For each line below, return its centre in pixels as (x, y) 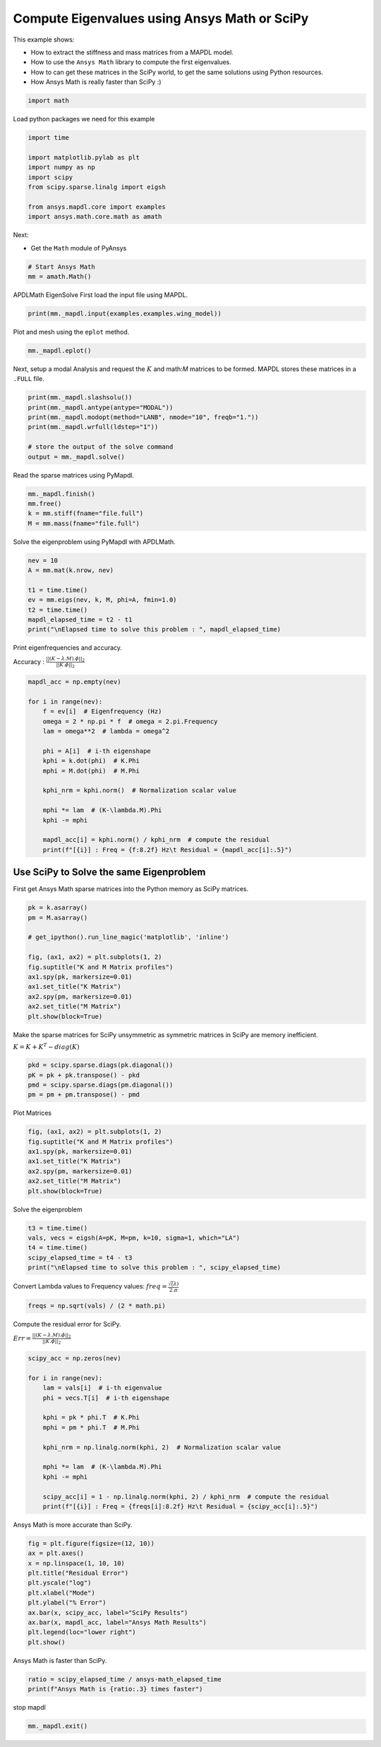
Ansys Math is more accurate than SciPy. (73, 1525)
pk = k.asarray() (58, 908)
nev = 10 (43, 560)
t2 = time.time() (58, 610)
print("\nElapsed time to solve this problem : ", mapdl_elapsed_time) (155, 629)
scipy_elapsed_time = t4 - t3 (80, 1257)
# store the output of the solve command (101, 447)
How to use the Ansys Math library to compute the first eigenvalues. (131, 62)
